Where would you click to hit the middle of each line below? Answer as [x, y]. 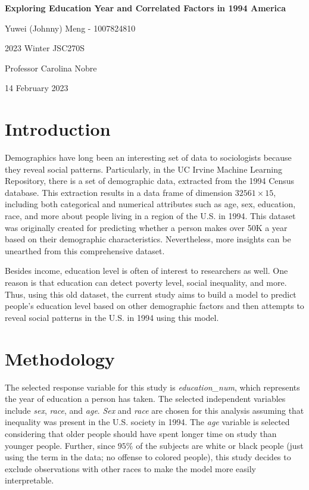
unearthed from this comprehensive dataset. [85, 250]
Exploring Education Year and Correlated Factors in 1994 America [146, 8]
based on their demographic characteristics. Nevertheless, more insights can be [148, 239]
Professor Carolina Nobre [51, 68]
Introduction [58, 129]
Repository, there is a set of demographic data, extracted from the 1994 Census [150, 181]
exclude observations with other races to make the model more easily [130, 468]
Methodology [60, 358]
